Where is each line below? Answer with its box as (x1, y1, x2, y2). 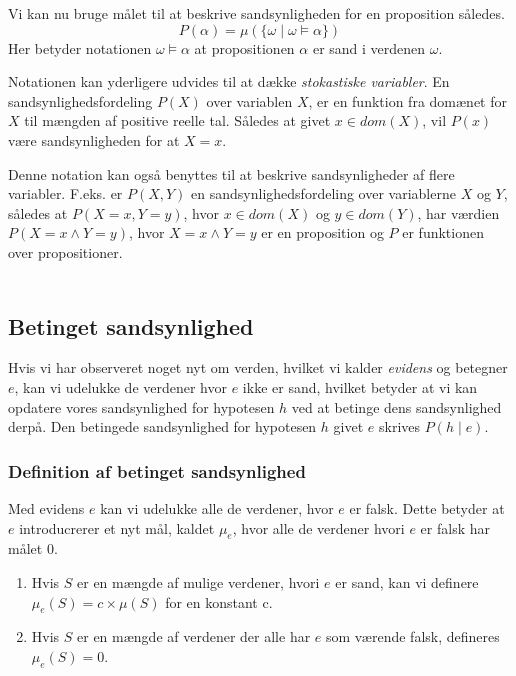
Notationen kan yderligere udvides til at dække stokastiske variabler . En (8, 71, 450, 92)
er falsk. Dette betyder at (349, 497, 505, 518)
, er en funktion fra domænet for (308, 90, 507, 111)
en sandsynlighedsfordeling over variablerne (191, 183, 456, 204)
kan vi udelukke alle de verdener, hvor (100, 497, 334, 518)
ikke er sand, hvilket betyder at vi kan (242, 376, 478, 397)
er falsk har (420, 517, 490, 538)
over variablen (206, 90, 293, 111)
